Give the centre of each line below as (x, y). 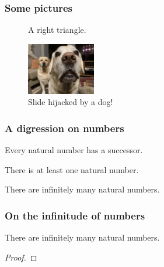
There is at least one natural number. (72, 169)
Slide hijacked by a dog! (71, 102)
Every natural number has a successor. (74, 150)
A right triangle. (57, 30)
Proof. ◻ (21, 257)
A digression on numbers (64, 128)
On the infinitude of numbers (75, 215)
